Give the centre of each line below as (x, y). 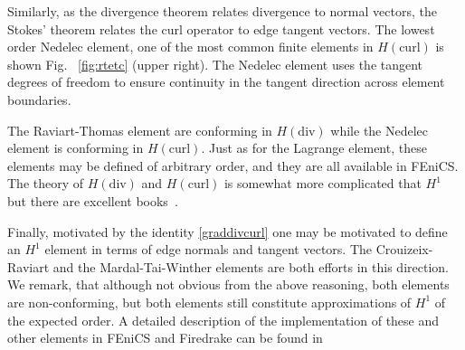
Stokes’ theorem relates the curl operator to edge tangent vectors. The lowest (221, 28)
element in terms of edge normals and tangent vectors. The (209, 249)
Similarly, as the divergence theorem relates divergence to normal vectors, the (222, 11)
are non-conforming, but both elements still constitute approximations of (209, 302)
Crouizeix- (404, 249)
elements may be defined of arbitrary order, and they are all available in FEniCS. (233, 165)
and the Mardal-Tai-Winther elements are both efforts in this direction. (251, 266)
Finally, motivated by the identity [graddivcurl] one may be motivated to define (228, 231)
